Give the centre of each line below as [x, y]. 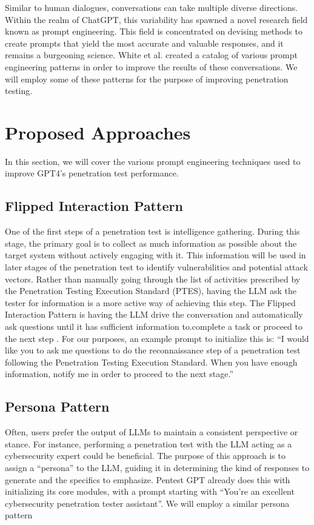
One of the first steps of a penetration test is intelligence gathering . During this [152, 231]
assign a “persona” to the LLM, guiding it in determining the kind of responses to [157, 467]
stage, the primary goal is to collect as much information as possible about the [151, 243]
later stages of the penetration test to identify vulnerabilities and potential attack [156, 267]
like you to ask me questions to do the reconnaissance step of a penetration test [153, 350]
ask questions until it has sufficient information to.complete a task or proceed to [154, 326]
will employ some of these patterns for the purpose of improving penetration [147, 79]
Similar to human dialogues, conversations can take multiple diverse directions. [152, 7]
